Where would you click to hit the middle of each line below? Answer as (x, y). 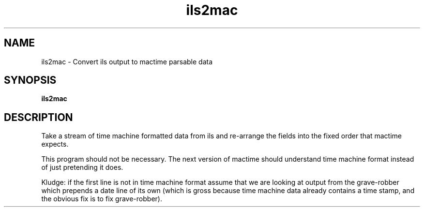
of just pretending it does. (82, 167)
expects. (55, 144)
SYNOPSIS (30, 80)
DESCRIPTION (38, 117)
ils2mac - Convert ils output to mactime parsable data (127, 61)
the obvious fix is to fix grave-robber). (102, 199)
